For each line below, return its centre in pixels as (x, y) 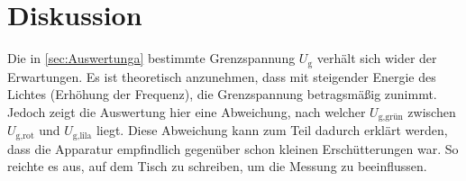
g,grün (390, 118)
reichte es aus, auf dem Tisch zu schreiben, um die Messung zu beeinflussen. (217, 166)
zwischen (432, 111)
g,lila (82, 136)
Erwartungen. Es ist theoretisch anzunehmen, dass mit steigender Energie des (222, 76)
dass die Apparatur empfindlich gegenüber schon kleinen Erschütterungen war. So (233, 148)
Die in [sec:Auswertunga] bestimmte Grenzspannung (151, 58)
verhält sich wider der (377, 58)
